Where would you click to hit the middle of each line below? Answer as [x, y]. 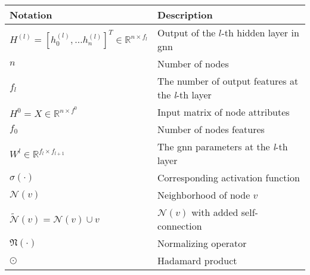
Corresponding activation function [229, 177]
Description [185, 15]
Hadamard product [197, 260]
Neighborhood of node [204, 195]
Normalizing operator [202, 243]
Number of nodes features [211, 129]
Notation [31, 15]
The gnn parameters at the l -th [223, 146]
